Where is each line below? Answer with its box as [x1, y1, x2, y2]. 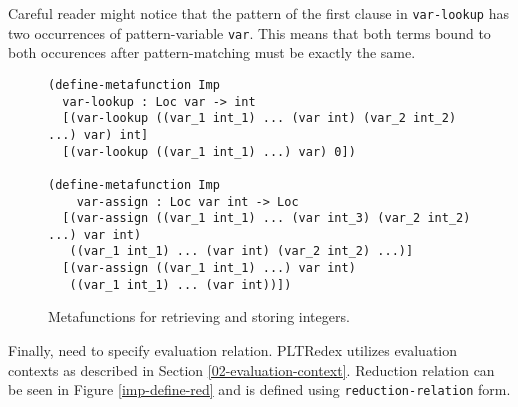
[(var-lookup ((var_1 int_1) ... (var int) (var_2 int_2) [62, 111, 457, 126]
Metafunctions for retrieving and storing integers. [48, 306, 350, 327]
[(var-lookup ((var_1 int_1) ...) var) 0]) [62, 144, 356, 159]
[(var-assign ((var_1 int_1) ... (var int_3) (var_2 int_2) [62, 211, 471, 226]
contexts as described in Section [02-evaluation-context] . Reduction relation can [8, 359, 495, 380]
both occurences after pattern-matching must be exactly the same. [8, 42, 416, 63]
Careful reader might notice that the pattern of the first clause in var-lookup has [8, 3, 509, 23]
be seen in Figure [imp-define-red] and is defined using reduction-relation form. [8, 379, 511, 400]
